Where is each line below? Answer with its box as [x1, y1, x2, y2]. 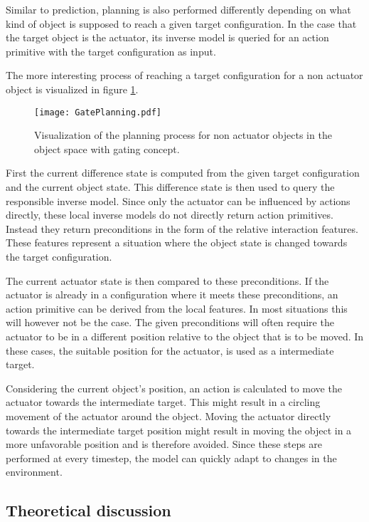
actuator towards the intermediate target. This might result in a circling [6, 395, 321, 409]
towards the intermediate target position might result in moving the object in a [6, 422, 352, 437]
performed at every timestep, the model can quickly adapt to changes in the [6, 450, 337, 465]
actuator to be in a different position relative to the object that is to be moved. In [6, 328, 364, 343]
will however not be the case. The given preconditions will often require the [6, 315, 334, 330]
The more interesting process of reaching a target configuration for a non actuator [6, 68, 363, 83]
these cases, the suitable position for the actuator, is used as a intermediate [6, 343, 334, 357]
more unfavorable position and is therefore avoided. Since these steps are [6, 437, 323, 451]
